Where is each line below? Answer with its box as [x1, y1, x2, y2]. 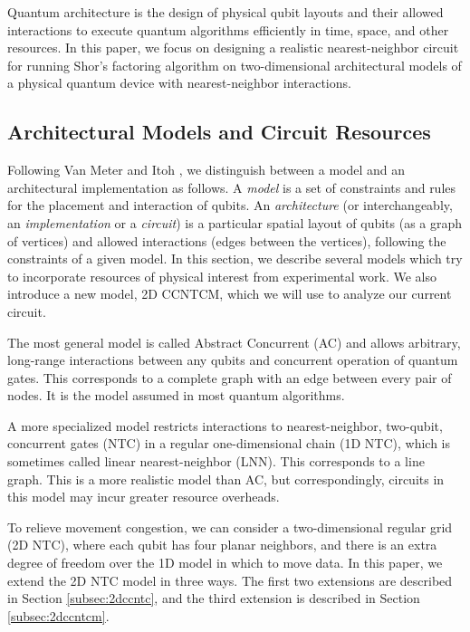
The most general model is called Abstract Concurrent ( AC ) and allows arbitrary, [7, 332, 461, 351]
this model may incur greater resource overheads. [7, 487, 280, 506]
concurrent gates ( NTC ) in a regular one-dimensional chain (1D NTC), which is [7, 434, 451, 453]
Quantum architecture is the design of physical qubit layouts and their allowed [7, 3, 444, 21]
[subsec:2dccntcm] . [7, 606, 110, 625]
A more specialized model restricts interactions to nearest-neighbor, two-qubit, [7, 416, 443, 435]
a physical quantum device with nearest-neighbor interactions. [7, 73, 351, 92]
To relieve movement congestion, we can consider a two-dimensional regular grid [7, 517, 453, 536]
